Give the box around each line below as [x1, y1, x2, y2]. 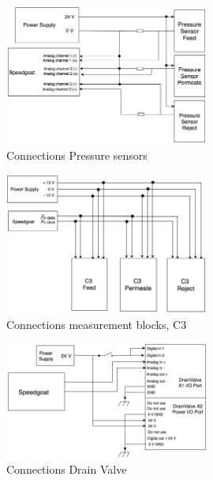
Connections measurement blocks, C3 [6, 316, 187, 332]
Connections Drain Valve [6, 461, 127, 478]
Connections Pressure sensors [6, 146, 148, 163]
